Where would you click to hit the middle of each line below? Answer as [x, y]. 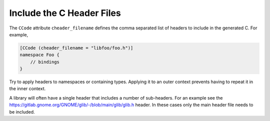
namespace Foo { [40, 55]
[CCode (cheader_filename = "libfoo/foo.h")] [76, 48]
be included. [22, 112]
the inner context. [27, 89]
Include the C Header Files [65, 13]
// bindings [45, 62]
